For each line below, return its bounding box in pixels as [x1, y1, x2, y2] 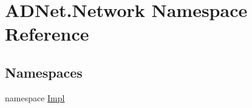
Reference [5, 21, 89, 46]
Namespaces [5, 62, 83, 81]
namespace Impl [5, 91, 65, 104]
